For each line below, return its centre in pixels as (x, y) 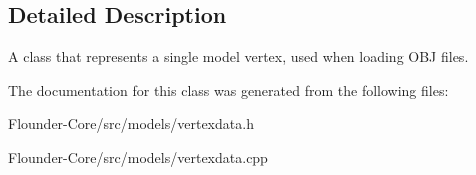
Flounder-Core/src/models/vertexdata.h (131, 123)
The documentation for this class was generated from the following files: (228, 89)
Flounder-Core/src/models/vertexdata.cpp (138, 156)
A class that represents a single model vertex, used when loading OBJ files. (238, 56)
